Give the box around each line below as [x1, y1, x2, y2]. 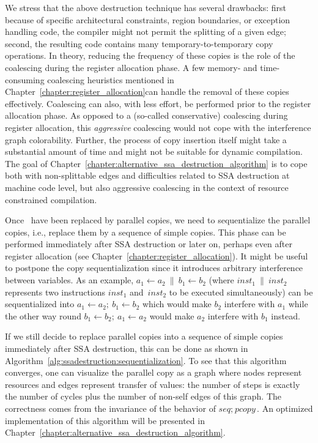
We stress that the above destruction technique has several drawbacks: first [5, 1, 287, 13]
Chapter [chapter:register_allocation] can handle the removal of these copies [5, 85, 289, 98]
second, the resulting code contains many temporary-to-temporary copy [5, 37, 273, 50]
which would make [142, 297, 212, 310]
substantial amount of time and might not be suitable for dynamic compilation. [5, 145, 303, 158]
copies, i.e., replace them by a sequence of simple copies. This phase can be [5, 225, 286, 238]
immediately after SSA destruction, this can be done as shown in [5, 342, 248, 355]
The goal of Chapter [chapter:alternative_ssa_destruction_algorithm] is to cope [5, 157, 308, 169]
